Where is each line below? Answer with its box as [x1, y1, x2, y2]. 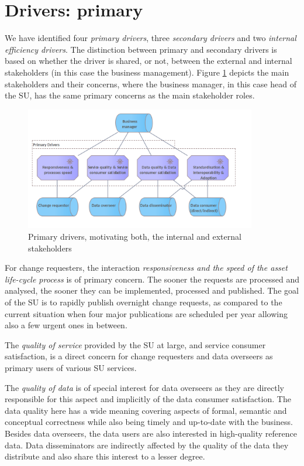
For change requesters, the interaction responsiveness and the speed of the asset [5, 261, 288, 274]
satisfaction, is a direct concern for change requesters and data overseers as [5, 350, 273, 362]
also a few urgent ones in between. [5, 319, 127, 331]
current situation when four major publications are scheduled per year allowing [5, 307, 288, 319]
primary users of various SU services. [5, 361, 137, 373]
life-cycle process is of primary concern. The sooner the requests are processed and [5, 273, 299, 285]
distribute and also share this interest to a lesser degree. [5, 450, 205, 462]
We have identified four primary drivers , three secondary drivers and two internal [5, 32, 296, 44]
